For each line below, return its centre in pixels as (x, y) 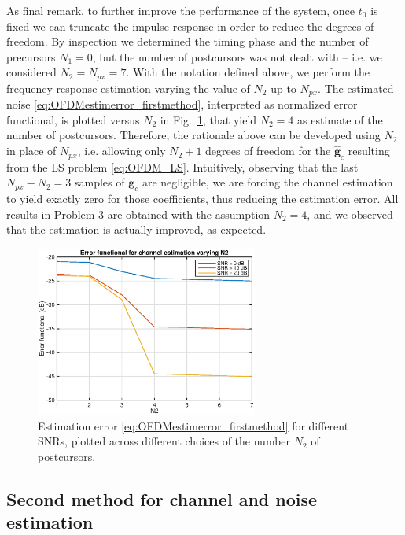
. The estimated (356, 88)
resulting (369, 151)
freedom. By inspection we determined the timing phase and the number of (188, 41)
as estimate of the (340, 119)
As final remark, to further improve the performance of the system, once (181, 10)
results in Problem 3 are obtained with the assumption (138, 214)
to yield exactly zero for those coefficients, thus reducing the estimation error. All (202, 199)
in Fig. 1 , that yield (208, 119)
